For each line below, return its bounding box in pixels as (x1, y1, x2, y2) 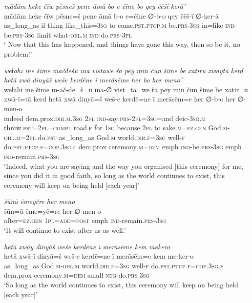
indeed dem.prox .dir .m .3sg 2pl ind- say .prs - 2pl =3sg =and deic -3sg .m (4, 113, 206, 123)
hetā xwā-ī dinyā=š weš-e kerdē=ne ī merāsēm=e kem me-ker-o (4, 251, 194, 261)
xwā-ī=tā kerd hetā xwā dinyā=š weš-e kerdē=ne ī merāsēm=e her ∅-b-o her (4, 94, 235, 104)
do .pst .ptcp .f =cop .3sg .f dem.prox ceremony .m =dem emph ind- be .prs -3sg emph (4, 141, 242, 152)
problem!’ (4, 48, 32, 59)
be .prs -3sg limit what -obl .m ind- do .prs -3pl (4, 29, 132, 40)
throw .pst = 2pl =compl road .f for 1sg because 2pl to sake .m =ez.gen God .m (4, 122, 228, 133)
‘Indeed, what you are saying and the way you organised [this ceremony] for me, (4, 161, 243, 171)
